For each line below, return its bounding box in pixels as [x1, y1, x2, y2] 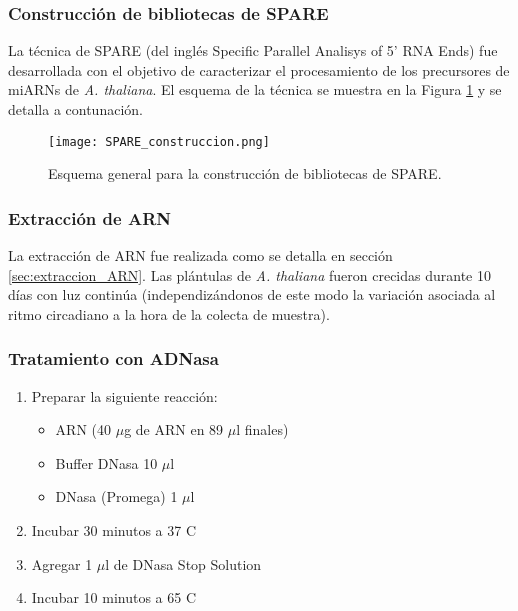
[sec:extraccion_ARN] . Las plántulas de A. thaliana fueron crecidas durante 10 [8, 264, 491, 285]
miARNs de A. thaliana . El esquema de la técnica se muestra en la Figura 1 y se [8, 79, 502, 100]
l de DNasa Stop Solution [105, 553, 262, 574]
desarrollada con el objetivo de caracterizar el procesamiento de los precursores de [8, 59, 510, 80]
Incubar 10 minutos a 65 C [31, 587, 197, 608]
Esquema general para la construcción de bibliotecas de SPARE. [48, 163, 442, 184]
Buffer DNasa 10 [55, 452, 158, 473]
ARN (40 [55, 419, 112, 440]
